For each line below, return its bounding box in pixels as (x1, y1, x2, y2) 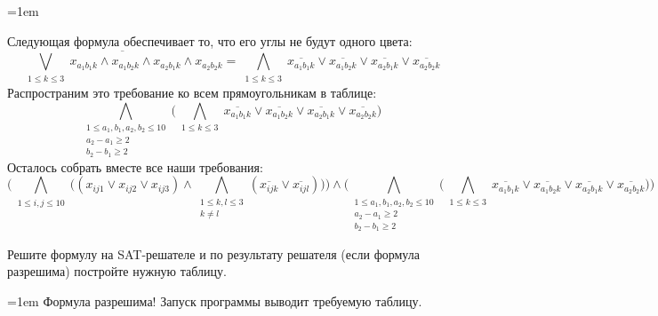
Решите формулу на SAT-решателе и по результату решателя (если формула (7, 244, 420, 263)
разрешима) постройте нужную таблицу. (7, 262, 227, 280)
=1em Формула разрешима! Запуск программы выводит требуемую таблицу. (7, 291, 422, 310)
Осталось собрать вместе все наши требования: (7, 157, 263, 176)
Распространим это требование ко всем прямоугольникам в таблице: (7, 83, 377, 101)
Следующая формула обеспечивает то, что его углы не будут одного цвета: (7, 31, 413, 50)
